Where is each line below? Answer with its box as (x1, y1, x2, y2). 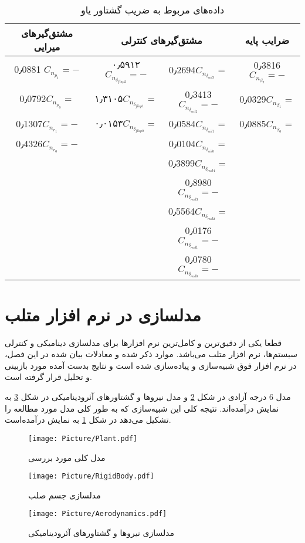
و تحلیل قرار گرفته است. (5, 371, 92, 383)
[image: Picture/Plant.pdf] (28, 434, 138, 443)
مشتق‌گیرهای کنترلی (121, 33, 202, 47)
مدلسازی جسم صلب (28, 488, 101, 501)
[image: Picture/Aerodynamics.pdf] (28, 510, 167, 518)
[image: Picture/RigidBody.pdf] (28, 472, 154, 481)
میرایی (33, 40, 60, 53)
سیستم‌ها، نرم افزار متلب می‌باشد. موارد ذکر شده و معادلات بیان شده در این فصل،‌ (5, 348, 297, 360)
